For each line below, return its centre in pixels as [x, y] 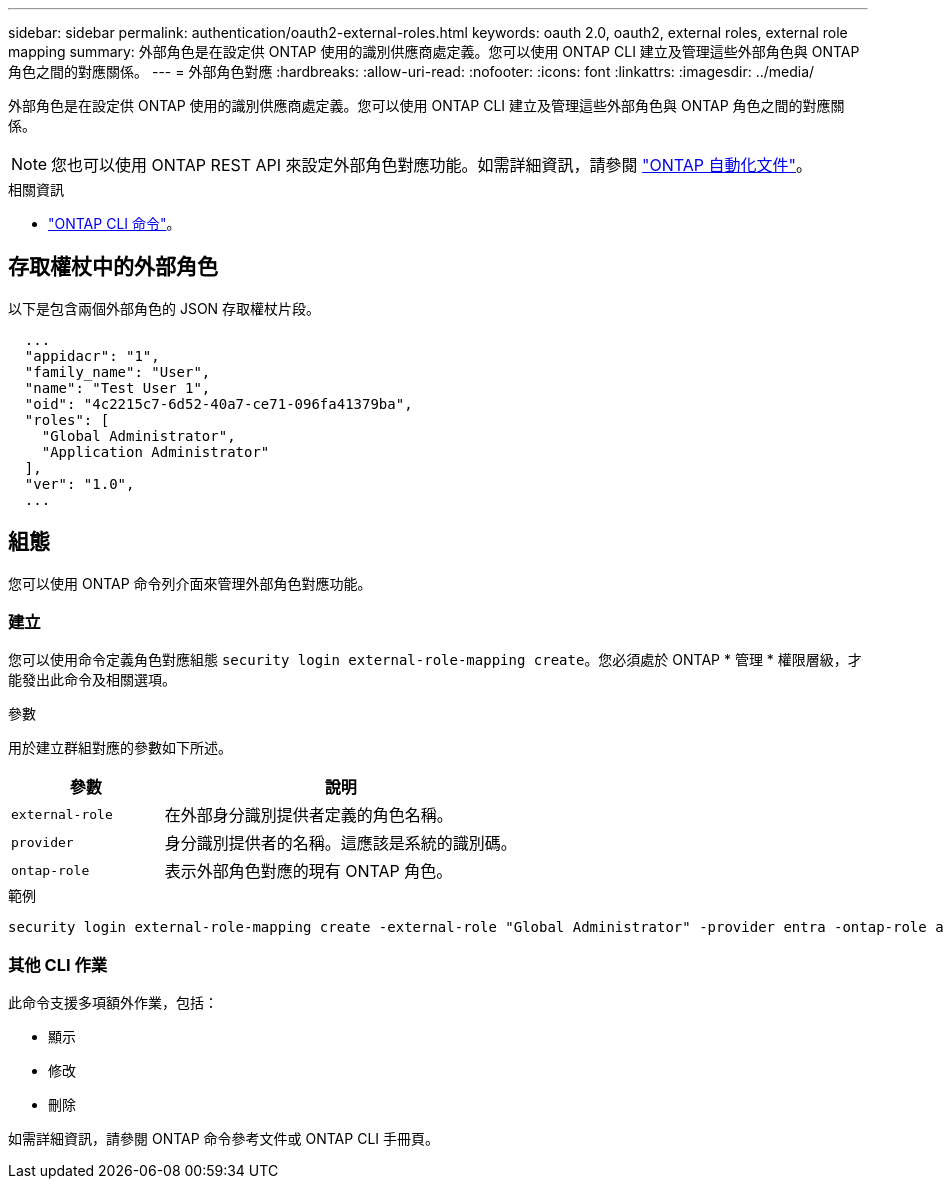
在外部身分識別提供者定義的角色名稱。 [308, 815]
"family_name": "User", [117, 371]
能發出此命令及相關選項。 [92, 680]
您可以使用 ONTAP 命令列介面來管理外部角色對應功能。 [190, 583]
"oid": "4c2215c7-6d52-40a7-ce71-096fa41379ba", [218, 403]
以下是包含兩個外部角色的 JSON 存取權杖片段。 [164, 308]
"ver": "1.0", [79, 483]
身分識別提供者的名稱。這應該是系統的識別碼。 [340, 843]
